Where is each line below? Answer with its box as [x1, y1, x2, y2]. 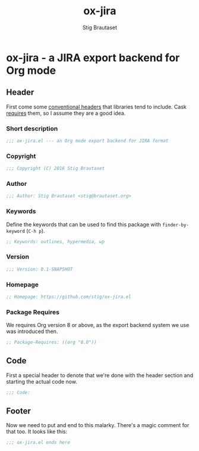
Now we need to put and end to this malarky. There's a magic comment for [6, 422, 189, 429]
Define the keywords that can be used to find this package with [6, 220, 162, 228]
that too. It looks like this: [6, 428, 68, 436]
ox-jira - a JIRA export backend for [6, 51, 180, 64]
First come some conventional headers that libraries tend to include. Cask [6, 103, 187, 110]
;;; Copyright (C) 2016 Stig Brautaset [6, 166, 105, 172]
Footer [6, 406, 31, 416]
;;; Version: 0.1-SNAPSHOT [6, 266, 73, 272]
